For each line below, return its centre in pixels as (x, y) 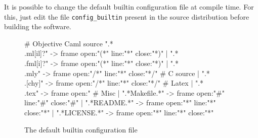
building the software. (38, 26)
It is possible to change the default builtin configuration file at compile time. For (129, 7)
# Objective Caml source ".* (69, 43)
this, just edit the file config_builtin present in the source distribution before (127, 16)
